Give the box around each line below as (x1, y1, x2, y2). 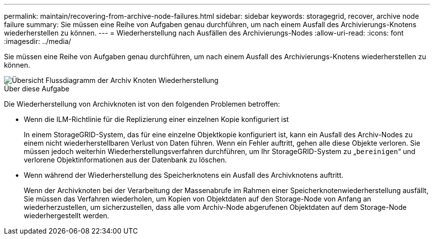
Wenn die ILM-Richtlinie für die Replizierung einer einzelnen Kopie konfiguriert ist (24, 115, 289, 123)
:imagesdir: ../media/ (4, 37, 71, 45)
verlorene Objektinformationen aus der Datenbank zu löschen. (24, 156, 227, 164)
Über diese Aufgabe (4, 84, 69, 93)
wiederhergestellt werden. (24, 211, 109, 220)
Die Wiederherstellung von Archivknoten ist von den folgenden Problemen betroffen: (4, 100, 280, 108)
